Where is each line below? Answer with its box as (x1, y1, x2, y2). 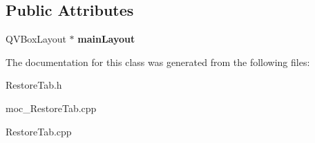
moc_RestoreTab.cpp (6, 100, 97, 115)
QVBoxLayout (6, 32, 66, 46)
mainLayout (77, 32, 135, 46)
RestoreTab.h (6, 78, 62, 92)
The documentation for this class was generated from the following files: (6, 54, 310, 69)
